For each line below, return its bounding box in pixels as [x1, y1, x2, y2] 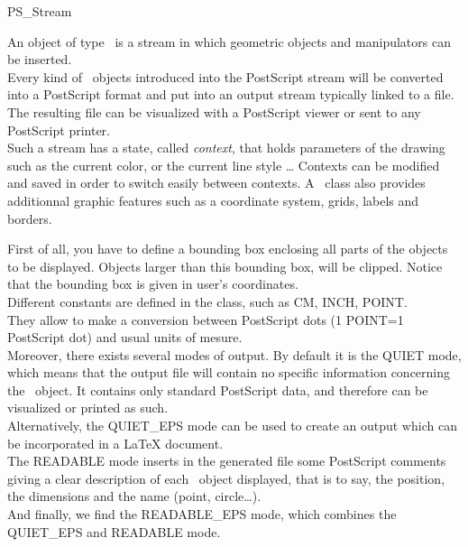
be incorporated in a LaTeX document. [7, 433, 224, 452]
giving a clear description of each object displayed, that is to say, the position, [7, 468, 445, 487]
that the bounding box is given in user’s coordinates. [7, 274, 298, 293]
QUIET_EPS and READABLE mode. [7, 522, 221, 541]
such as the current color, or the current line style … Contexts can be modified [7, 155, 440, 174]
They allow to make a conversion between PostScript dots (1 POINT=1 [7, 310, 404, 329]
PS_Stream [7, 2, 72, 20]
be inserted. [7, 50, 72, 69]
